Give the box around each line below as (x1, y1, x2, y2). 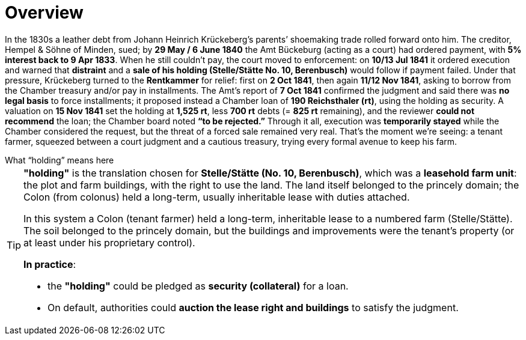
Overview (5, 2, 84, 23)
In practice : (23, 258, 76, 270)
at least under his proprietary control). (23, 236, 195, 249)
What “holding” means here (5, 154, 114, 165)
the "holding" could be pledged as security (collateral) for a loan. (47, 279, 349, 292)
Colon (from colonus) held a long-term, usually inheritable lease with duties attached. (23, 190, 410, 203)
